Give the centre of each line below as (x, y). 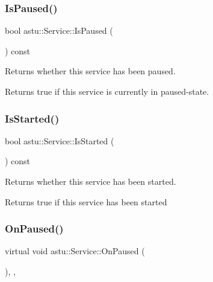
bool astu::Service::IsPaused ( (59, 30)
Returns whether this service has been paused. (90, 71)
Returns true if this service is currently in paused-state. (107, 91)
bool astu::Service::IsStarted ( (60, 140)
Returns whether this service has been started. (91, 181)
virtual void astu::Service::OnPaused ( (75, 251)
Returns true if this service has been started (86, 201)
